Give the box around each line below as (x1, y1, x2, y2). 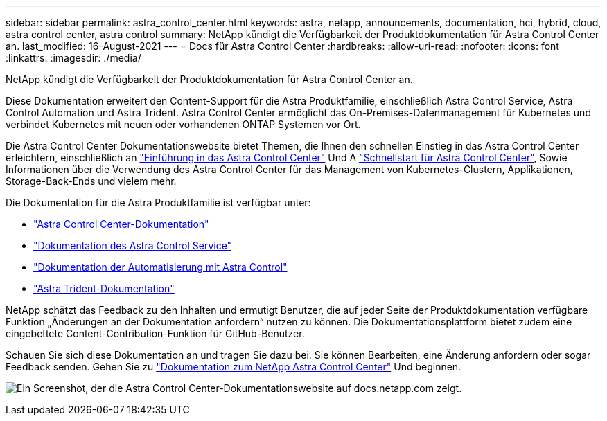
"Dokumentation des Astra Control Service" (33, 240, 232, 251)
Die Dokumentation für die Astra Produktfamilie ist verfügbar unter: (6, 197, 311, 208)
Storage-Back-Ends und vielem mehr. (6, 175, 177, 187)
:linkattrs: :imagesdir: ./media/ (6, 52, 141, 64)
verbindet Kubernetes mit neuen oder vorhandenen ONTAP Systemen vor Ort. (6, 118, 361, 130)
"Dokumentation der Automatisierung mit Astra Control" (33, 261, 288, 273)
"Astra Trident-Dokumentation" (33, 283, 175, 294)
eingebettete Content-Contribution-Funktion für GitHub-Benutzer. (6, 328, 305, 339)
